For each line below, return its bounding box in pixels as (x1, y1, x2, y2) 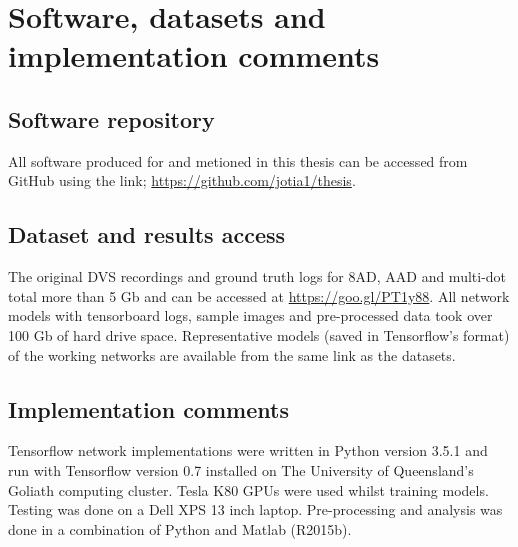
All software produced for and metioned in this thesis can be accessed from (8, 150, 468, 171)
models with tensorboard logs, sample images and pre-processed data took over (8, 305, 493, 326)
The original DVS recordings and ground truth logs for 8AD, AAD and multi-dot (8, 266, 507, 287)
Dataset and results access (8, 219, 286, 250)
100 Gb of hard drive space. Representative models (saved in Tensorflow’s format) (8, 324, 510, 345)
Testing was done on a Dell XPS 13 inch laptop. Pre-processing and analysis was (8, 499, 503, 520)
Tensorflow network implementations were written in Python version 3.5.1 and (8, 440, 488, 461)
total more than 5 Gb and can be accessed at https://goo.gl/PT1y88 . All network (8, 285, 510, 306)
